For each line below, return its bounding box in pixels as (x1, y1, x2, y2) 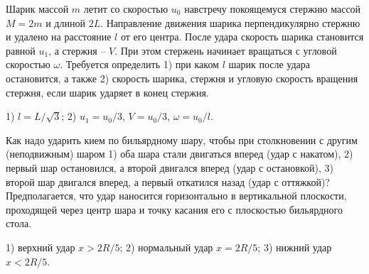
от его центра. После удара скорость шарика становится (120, 29, 364, 44)
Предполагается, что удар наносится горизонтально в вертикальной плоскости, (6, 188, 347, 203)
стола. (6, 216, 32, 231)
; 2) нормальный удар (119, 239, 213, 254)
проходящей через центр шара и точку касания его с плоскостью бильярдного (6, 202, 343, 217)
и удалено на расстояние (6, 29, 112, 44)
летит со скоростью (83, 1, 169, 16)
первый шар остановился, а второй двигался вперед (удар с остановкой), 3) (6, 160, 333, 175)
